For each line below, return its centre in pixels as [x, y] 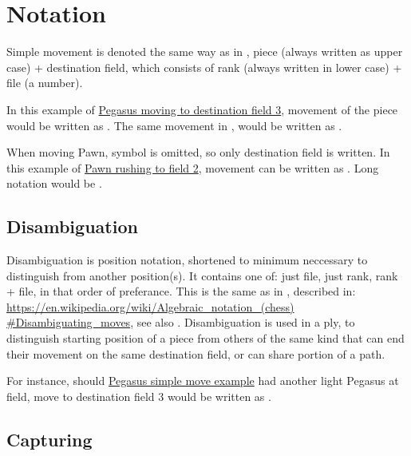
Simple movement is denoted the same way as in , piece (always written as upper [205, 52]
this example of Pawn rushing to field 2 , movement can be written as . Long [193, 167]
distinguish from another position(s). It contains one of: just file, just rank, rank [202, 275]
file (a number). [45, 83]
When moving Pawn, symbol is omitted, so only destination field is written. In [198, 152]
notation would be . [54, 183]
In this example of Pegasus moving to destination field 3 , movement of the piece [202, 109]
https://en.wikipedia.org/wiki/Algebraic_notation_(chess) [150, 306]
